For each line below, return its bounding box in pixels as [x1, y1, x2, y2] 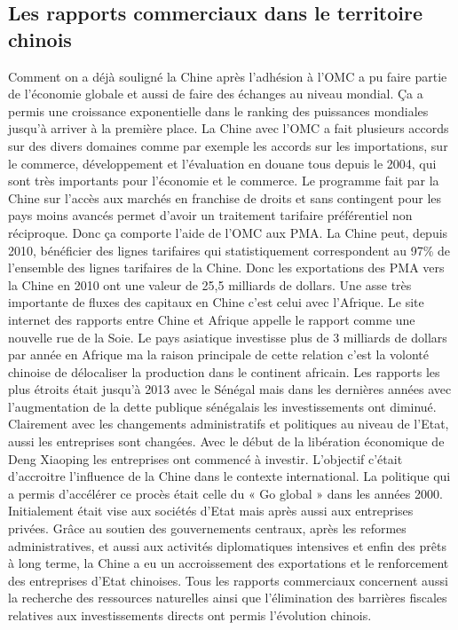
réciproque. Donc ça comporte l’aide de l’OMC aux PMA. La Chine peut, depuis [8, 223, 448, 241]
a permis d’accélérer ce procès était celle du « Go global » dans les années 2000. [8, 484, 443, 502]
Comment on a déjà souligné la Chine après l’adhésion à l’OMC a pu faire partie [8, 67, 447, 85]
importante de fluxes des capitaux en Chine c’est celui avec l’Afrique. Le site [8, 293, 424, 311]
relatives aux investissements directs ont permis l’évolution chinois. [8, 606, 372, 624]
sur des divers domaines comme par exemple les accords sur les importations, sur [8, 136, 448, 154]
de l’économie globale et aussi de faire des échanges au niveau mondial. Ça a [8, 84, 423, 103]
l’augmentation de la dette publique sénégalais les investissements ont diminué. [8, 397, 437, 415]
